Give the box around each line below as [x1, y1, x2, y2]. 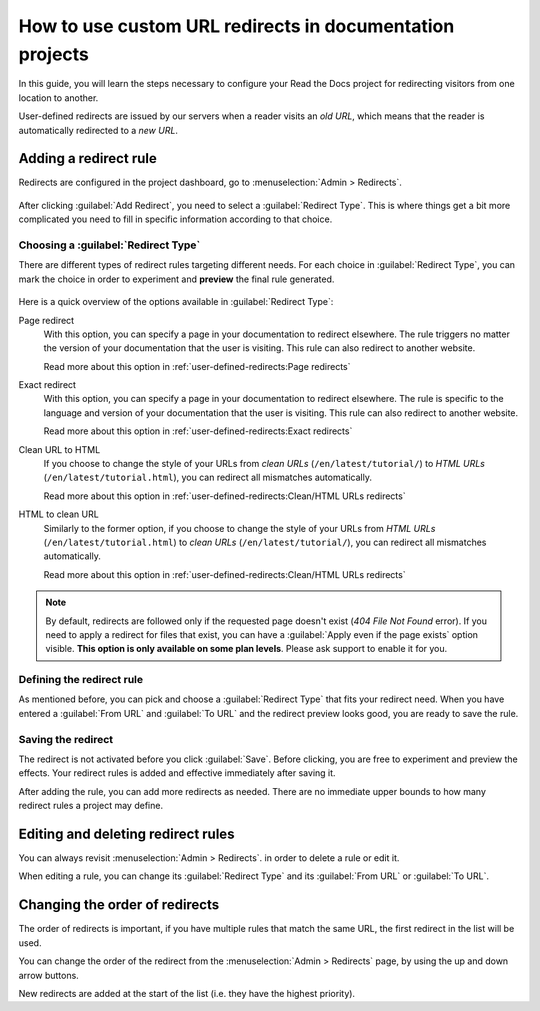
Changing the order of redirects [18, 896, 220, 914]
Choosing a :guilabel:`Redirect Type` [18, 238, 201, 252]
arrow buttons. [18, 969, 79, 981]
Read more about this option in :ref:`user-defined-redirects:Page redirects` [43, 360, 351, 372]
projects [18, 43, 90, 65]
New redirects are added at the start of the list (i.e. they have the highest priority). [18, 987, 355, 999]
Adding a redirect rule [18, 150, 157, 167]
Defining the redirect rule [18, 673, 144, 687]
